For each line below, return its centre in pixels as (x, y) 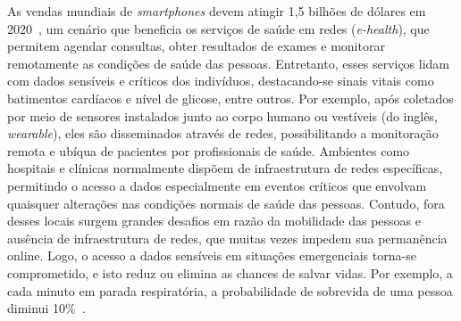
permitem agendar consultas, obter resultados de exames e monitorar (196, 46)
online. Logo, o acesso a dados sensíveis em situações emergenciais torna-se (212, 255)
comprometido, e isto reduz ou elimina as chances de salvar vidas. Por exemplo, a (230, 272)
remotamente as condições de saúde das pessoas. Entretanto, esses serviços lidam (229, 63)
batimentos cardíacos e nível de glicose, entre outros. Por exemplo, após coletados (230, 98)
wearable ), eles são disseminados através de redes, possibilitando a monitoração (223, 133)
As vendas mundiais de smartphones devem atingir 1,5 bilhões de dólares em (217, 11)
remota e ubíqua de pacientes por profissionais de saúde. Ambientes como (209, 150)
